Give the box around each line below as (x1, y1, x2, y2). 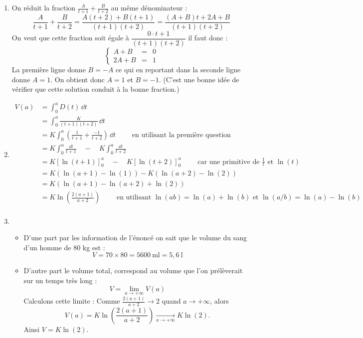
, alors (210, 296, 229, 306)
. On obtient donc (50, 74, 105, 84)
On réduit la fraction (11, 2, 76, 12)
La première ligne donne (11, 64, 86, 74)
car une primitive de (197, 158, 260, 166)
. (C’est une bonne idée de (159, 74, 239, 84)
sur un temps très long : (23, 275, 97, 285)
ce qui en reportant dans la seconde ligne (115, 64, 241, 74)
